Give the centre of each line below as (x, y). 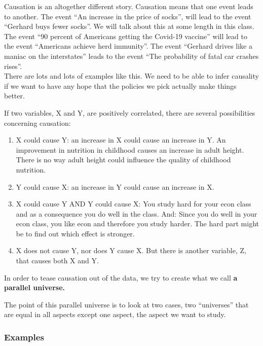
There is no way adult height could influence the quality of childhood (123, 160)
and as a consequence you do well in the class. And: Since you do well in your (137, 213)
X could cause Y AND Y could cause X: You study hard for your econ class (134, 204)
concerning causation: (37, 123)
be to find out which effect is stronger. (75, 233)
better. (14, 96)
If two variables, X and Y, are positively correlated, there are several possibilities (130, 112)
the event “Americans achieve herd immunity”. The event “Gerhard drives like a (128, 46)
